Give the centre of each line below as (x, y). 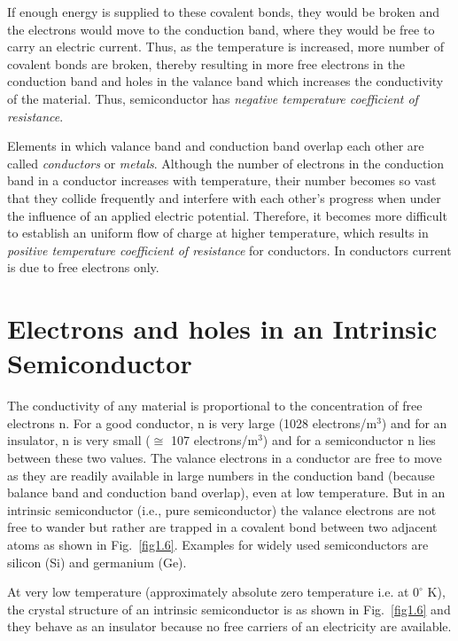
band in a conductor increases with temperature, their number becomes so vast (222, 180)
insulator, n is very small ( (79, 440)
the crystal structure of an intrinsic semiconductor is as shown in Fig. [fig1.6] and (229, 609)
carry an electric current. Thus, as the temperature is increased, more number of (225, 47)
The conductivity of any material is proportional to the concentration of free (215, 406)
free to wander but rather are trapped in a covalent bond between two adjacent (222, 527)
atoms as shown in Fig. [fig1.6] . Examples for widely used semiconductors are (218, 544)
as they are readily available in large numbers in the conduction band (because (221, 475)
